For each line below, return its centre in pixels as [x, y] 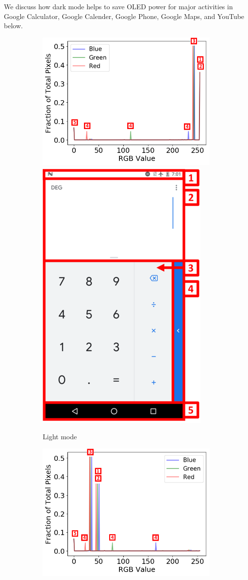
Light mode [60, 437]
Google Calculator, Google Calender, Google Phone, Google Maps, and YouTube [124, 16]
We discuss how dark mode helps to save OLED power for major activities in [118, 6]
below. [13, 26]
